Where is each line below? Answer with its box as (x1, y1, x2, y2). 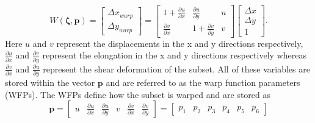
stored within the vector (5, 76, 95, 88)
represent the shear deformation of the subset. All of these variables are (43, 62, 310, 75)
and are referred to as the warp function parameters (106, 76, 300, 88)
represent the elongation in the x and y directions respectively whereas (42, 49, 306, 61)
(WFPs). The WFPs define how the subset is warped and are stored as (5, 88, 271, 100)
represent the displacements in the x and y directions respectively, (56, 37, 303, 49)
